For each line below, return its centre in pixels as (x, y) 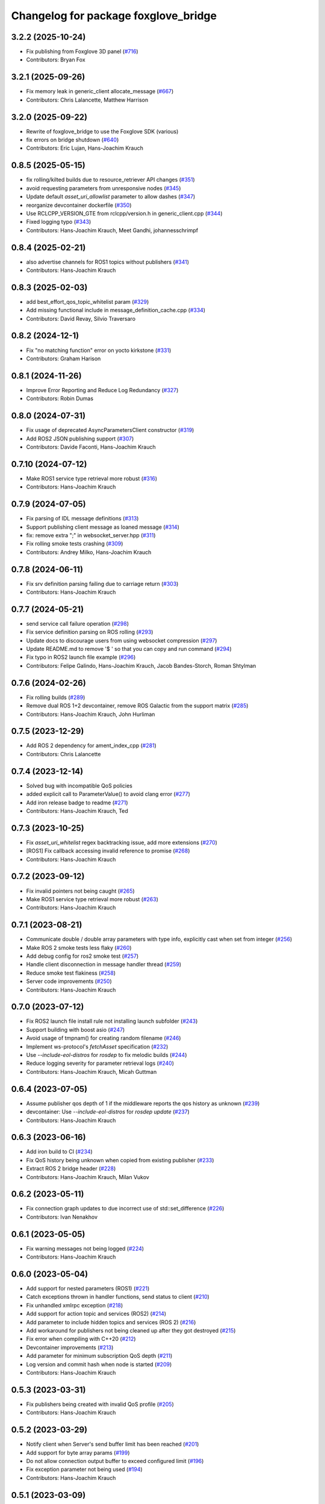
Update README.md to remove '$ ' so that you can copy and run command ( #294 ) (129, 649)
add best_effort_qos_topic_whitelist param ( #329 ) (88, 301)
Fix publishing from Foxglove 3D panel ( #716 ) (82, 52)
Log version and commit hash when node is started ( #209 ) (99, 1364)
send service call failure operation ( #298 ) (78, 623)
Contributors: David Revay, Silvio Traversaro (81, 318)
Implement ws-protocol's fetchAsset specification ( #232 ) (97, 1046)
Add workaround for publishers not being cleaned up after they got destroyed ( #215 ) (131, 1331)
